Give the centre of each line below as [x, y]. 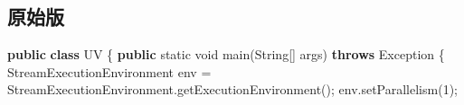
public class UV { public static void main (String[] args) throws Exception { [226, 54]
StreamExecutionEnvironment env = [109, 71]
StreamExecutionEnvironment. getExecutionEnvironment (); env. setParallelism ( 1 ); [232, 89]
